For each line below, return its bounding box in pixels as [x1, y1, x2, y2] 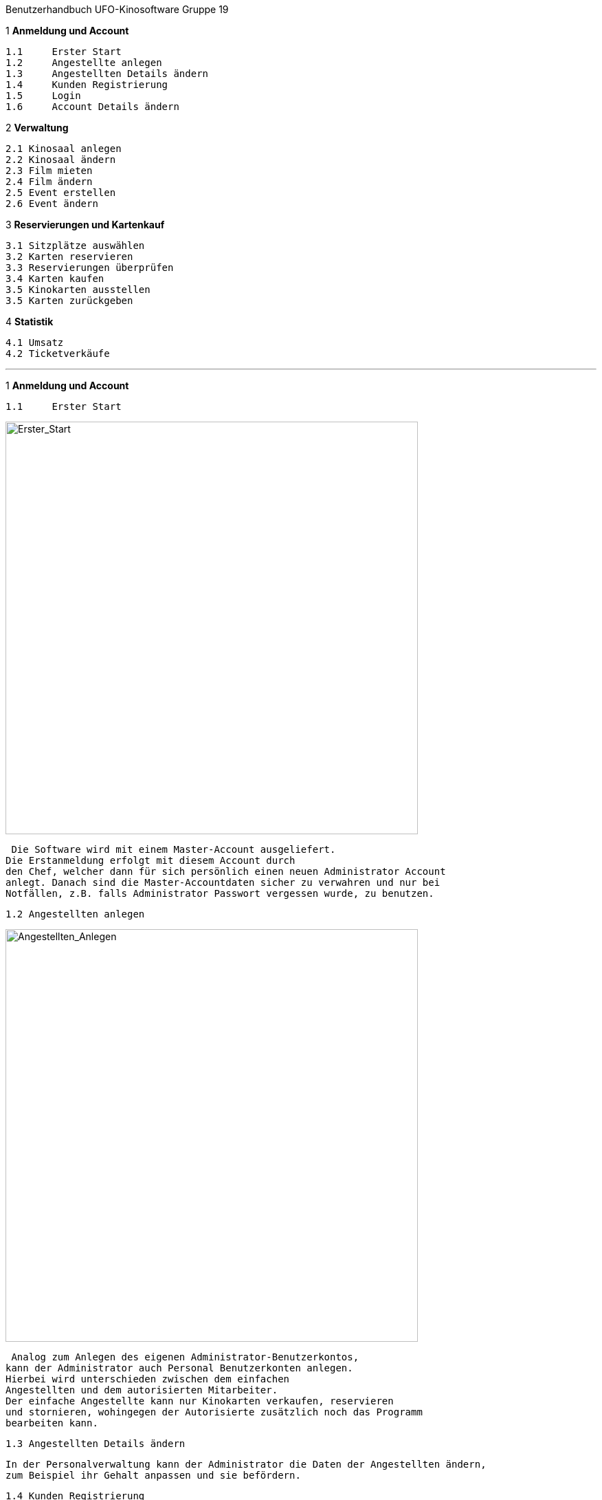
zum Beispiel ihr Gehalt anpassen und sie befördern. [5, 1470, 301, 1481]
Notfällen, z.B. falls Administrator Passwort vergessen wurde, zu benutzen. [5, 888, 434, 899]
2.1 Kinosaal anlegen [5, 143, 122, 154]
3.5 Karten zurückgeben [5, 295, 133, 306]
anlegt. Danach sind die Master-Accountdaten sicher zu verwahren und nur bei [5, 877, 441, 888]
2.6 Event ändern [5, 198, 98, 209]
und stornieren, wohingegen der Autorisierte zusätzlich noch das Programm [5, 1406, 423, 1417]
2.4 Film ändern [5, 176, 93, 187]
